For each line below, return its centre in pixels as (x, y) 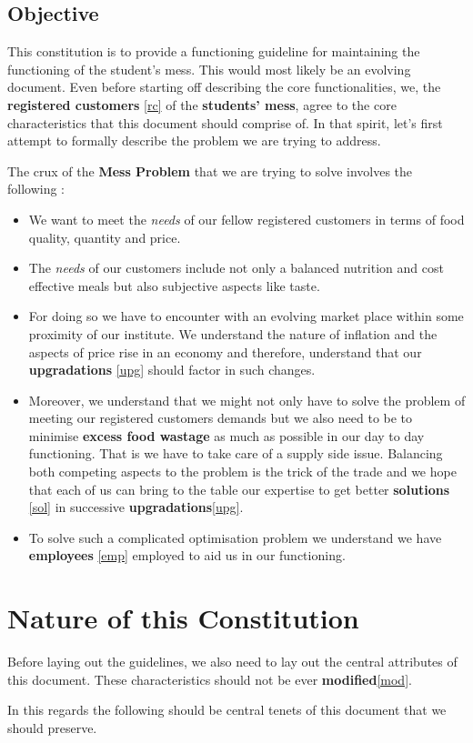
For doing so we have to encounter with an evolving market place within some (246, 316)
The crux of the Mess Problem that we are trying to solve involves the (210, 171)
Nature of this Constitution (183, 618)
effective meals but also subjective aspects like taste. (174, 285)
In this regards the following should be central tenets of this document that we (227, 710)
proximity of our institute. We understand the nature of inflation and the (233, 333)
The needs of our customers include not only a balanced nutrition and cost (236, 268)
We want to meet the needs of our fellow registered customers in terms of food (247, 219)
